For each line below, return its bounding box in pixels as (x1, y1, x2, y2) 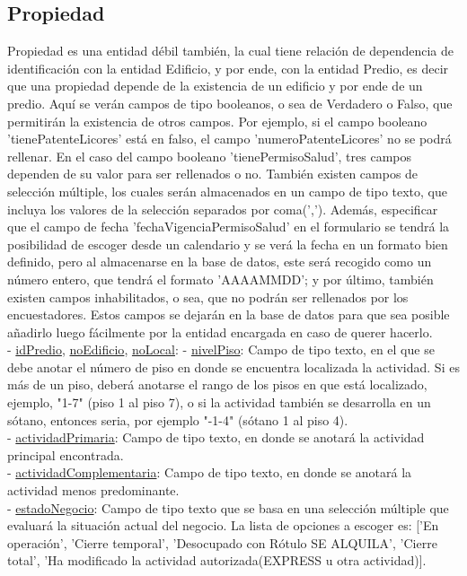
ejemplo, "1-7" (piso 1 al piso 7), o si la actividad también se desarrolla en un (7, 393, 431, 412)
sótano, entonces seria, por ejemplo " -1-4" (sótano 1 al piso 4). (7, 410, 348, 429)
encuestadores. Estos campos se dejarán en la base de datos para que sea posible (7, 305, 450, 324)
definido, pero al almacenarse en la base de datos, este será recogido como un (7, 252, 432, 271)
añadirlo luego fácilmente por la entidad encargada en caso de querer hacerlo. (7, 322, 433, 341)
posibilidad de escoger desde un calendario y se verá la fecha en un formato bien (7, 234, 448, 253)
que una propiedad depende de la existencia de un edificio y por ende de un (7, 76, 423, 95)
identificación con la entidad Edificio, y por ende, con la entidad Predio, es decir (7, 58, 449, 77)
